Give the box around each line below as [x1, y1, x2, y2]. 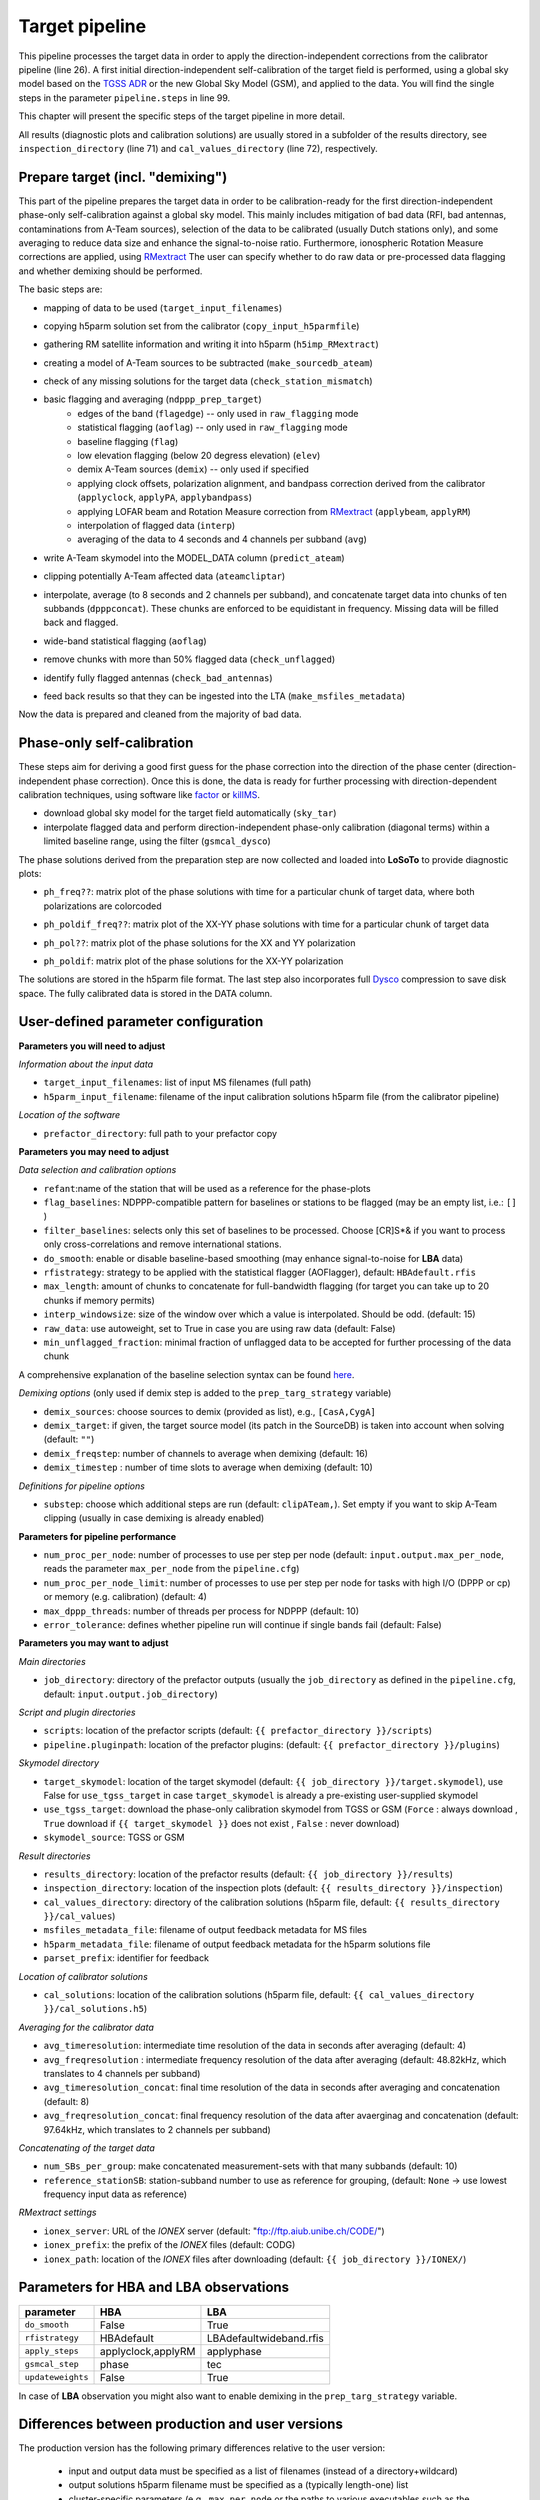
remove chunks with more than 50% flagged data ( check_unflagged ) [43, 653, 336, 665]
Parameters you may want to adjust [18, 1637, 169, 1649]
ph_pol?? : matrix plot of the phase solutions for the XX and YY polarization [43, 936, 356, 949]
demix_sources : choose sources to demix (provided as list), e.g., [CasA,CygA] [43, 1405, 377, 1417]
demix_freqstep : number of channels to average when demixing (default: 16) [43, 1447, 369, 1459]
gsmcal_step [24, 2359, 79, 2370]
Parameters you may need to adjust [18, 1145, 170, 1157]
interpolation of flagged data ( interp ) [77, 520, 236, 531]
